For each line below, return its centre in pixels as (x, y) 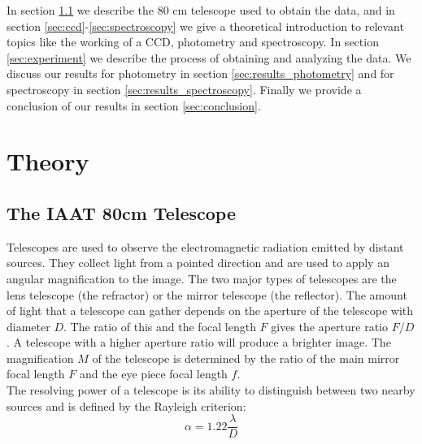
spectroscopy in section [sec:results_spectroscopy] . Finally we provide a (184, 89)
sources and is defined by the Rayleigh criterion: (126, 405)
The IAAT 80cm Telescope (121, 212)
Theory (48, 161)
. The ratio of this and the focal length (159, 326)
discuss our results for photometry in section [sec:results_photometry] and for (200, 73)
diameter (28, 326)
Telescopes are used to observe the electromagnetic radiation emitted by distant (205, 246)
